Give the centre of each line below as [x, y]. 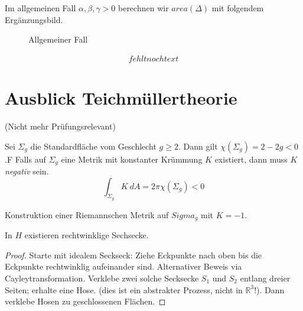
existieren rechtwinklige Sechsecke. [87, 235]
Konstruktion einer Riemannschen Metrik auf [87, 214]
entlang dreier [265, 278]
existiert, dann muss [251, 159]
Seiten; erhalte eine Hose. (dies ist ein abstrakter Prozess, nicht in [124, 289]
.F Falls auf [25, 159]
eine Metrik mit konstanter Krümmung [132, 159]
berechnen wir [143, 8]
